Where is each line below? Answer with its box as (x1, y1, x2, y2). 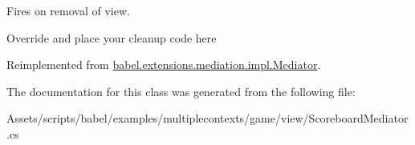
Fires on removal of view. (6, 2, 130, 18)
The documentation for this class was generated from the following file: (6, 83, 356, 99)
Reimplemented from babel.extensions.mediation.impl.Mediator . (6, 56, 321, 73)
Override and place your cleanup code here (6, 29, 217, 46)
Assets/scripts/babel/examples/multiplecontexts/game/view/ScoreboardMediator (6, 110, 409, 127)
